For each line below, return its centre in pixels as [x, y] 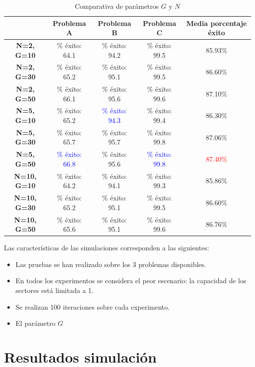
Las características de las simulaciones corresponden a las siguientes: [107, 248]
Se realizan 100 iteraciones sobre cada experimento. [92, 306]
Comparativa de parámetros [117, 6]
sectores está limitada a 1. [54, 290]
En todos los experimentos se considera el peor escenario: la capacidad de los [131, 281]
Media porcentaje [217, 23]
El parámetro [35, 323]
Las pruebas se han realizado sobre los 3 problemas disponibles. [111, 264]
